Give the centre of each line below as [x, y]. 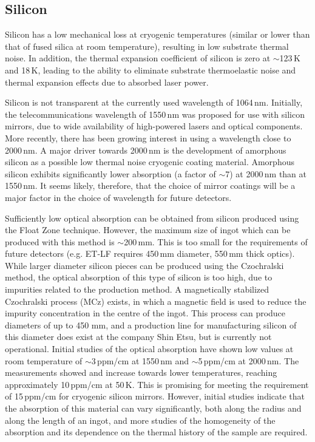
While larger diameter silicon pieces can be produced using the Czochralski [144, 265]
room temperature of [44, 360]
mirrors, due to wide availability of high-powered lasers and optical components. [154, 126]
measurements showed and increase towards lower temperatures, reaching [141, 372]
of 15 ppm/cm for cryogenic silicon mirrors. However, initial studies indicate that [155, 396]
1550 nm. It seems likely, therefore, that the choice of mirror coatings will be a [150, 185]
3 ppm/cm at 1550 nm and [140, 360]
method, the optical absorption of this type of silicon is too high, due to [139, 277]
